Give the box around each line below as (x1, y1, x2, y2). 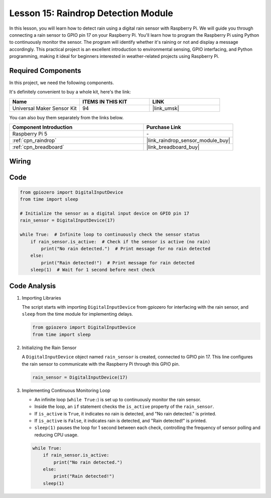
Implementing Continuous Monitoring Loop (22, 387, 110, 393)
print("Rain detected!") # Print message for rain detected (41, 260, 195, 265)
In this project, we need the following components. (9, 80, 114, 86)
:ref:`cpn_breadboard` (12, 144, 65, 151)
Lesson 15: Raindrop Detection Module (9, 8, 173, 19)
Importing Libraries (22, 295, 61, 301)
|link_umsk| (152, 105, 179, 112)
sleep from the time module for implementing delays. (22, 311, 133, 317)
